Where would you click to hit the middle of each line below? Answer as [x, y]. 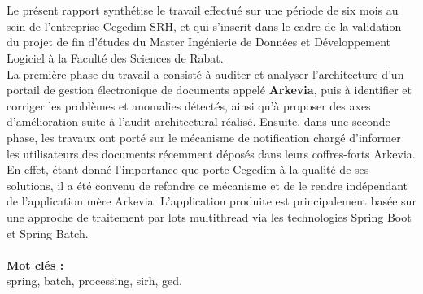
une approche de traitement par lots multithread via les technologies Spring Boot [209, 216]
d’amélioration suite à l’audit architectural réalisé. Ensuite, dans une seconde [198, 121]
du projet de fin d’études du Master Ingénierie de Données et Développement [199, 42]
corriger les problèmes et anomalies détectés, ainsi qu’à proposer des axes [189, 105]
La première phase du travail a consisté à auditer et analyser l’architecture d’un [205, 73]
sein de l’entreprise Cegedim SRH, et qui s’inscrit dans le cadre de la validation [204, 26]
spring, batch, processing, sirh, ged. [94, 281]
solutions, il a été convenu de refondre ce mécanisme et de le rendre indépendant [207, 185]
